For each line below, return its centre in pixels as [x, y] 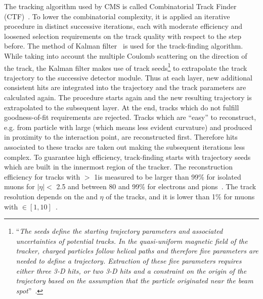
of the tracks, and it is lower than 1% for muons [180, 196]
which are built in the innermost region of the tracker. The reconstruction [118, 167]
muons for [19, 186]
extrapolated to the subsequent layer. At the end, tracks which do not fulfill [122, 107]
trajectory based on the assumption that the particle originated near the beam [135, 281]
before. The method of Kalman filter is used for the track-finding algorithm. [124, 46]
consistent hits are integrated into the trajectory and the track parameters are [125, 87]
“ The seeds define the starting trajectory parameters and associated [119, 231]
